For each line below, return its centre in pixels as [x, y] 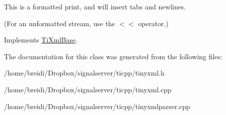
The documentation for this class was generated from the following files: [113, 56]
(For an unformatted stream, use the [60, 23]
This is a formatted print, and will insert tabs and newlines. [95, 6]
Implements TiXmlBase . [41, 40]
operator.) [153, 23]
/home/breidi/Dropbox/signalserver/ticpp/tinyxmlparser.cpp [97, 106]
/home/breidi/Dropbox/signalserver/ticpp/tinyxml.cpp [88, 89]
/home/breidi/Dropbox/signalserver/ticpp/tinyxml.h [84, 73]
